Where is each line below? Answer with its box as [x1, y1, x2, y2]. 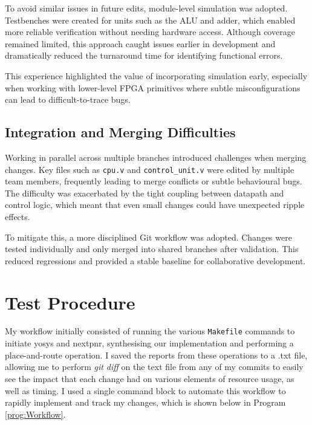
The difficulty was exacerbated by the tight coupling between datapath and [5, 186, 284, 199]
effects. [5, 210, 30, 222]
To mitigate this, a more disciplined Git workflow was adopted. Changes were [5, 230, 292, 243]
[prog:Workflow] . [5, 407, 66, 420]
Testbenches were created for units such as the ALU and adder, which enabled [5, 13, 296, 26]
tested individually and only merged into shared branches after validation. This [5, 242, 299, 255]
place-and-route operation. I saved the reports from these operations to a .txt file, [5, 348, 308, 361]
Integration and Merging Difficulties [5, 123, 236, 141]
